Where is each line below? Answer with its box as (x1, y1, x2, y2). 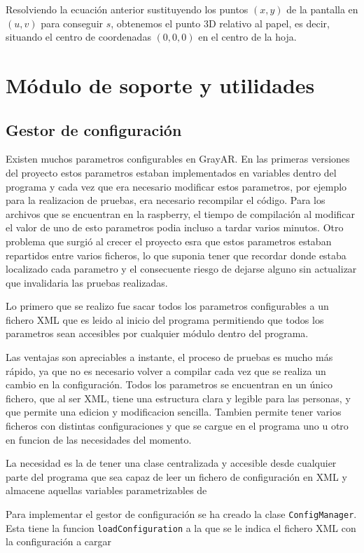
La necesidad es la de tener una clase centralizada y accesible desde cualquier (6, 456, 337, 470)
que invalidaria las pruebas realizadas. (6, 275, 168, 289)
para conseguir (41, 15, 104, 30)
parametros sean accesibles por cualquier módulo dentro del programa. (6, 326, 309, 341)
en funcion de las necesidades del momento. (6, 432, 192, 446)
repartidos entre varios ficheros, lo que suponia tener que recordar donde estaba (6, 247, 346, 262)
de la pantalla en (286, 2, 358, 16)
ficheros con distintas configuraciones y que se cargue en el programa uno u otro (6, 418, 349, 433)
